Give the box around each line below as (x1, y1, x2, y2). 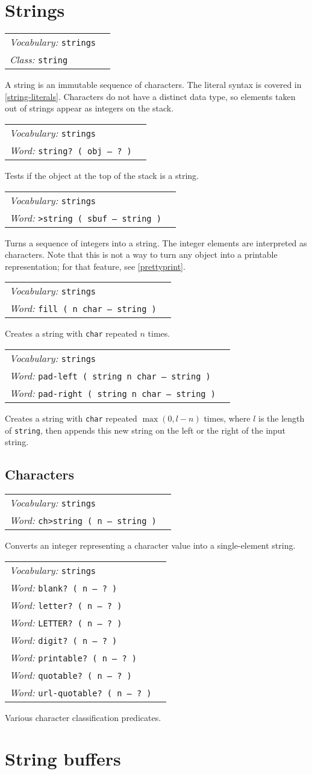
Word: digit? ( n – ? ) (10, 632, 117, 647)
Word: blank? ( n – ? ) (10, 580, 117, 595)
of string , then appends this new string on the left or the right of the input (5, 423, 286, 436)
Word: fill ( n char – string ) (10, 301, 157, 316)
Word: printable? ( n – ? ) (10, 650, 137, 664)
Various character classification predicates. (5, 711, 161, 723)
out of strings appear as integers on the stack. (5, 102, 174, 114)
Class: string (10, 52, 68, 67)
